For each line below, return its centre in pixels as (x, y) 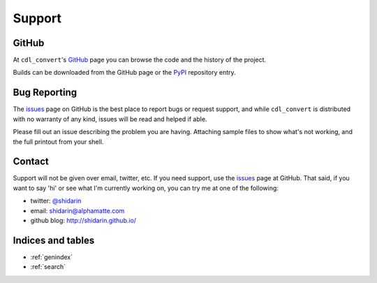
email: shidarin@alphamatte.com (77, 210)
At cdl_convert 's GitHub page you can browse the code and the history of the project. (140, 60)
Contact (31, 162)
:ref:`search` (48, 267)
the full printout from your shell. (58, 141)
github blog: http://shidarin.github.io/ (83, 220)
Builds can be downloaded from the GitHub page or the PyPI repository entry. (125, 73)
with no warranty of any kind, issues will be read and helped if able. (110, 119)
